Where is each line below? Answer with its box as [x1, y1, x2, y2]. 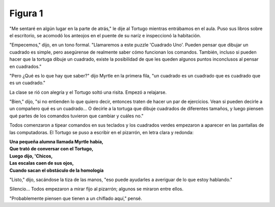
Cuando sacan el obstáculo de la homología [9, 167, 104, 173]
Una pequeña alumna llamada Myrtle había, [9, 139, 104, 145]
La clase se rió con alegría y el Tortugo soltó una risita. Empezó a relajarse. [9, 89, 167, 95]
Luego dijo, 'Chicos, [9, 153, 53, 159]
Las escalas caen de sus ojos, [9, 160, 74, 166]
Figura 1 [9, 8, 43, 19]
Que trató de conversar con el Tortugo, [9, 146, 94, 152]
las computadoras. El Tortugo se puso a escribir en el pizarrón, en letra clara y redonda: [9, 129, 194, 135]
